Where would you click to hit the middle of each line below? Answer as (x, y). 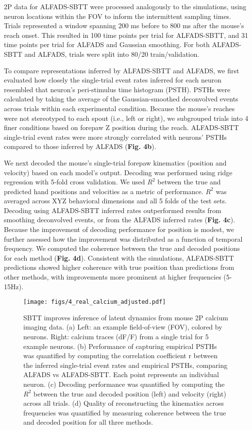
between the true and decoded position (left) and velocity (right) (130, 393)
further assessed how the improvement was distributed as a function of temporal (123, 239)
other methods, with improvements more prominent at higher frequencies (113, 277)
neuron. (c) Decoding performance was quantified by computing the (124, 384)
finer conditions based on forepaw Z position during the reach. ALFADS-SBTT (121, 127)
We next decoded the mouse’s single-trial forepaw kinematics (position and (115, 162)
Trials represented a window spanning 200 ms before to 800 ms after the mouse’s (124, 25)
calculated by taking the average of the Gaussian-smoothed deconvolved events (121, 99)
